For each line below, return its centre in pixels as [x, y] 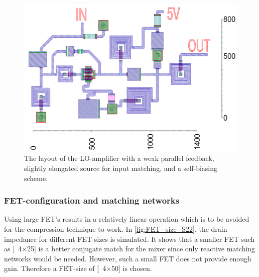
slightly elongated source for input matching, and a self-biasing [121, 168]
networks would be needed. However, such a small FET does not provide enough [128, 258]
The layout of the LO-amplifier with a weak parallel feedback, [119, 158]
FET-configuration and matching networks [92, 200]
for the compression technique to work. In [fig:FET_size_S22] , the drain [116, 228]
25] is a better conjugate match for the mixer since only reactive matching [141, 249]
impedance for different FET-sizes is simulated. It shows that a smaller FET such [129, 239]
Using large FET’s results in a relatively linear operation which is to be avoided [127, 219]
